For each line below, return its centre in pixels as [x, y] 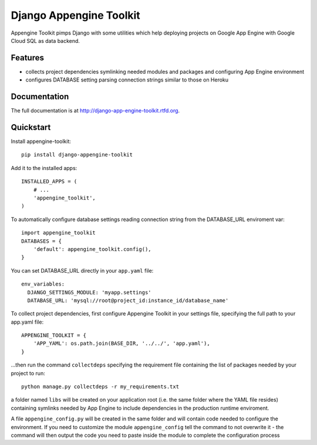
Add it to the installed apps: [44, 168]
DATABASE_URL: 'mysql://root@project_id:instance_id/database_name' [128, 300]
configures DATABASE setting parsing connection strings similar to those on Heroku [127, 80]
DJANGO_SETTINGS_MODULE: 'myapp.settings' [90, 292]
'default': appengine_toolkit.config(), [92, 249]
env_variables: [43, 284]
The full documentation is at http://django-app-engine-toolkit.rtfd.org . [95, 111]
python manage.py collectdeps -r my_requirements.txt [100, 387]
